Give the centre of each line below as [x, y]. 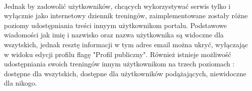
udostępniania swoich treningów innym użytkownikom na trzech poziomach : [119, 64]
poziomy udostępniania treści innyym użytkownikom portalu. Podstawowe [115, 25]
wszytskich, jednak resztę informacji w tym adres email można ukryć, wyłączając [126, 44]
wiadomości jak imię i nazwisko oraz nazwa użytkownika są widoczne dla [114, 35]
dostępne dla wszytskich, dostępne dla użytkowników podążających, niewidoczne [125, 73]
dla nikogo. [20, 83]
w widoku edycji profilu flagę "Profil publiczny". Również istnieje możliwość [118, 54]
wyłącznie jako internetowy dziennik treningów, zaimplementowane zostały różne [126, 15]
